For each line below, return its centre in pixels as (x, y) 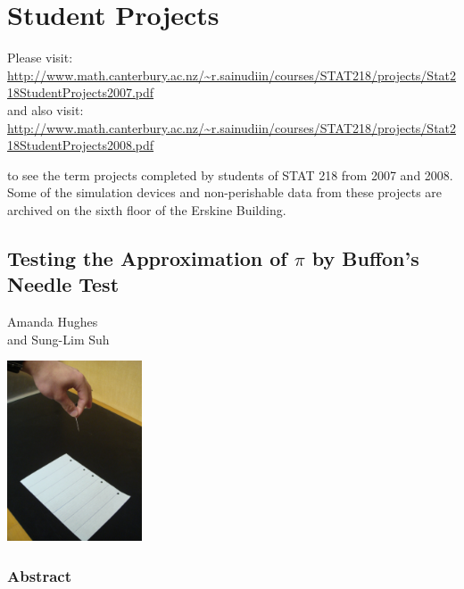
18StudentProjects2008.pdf (81, 145)
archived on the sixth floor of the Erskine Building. (147, 209)
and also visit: (46, 109)
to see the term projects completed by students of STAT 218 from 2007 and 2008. (230, 174)
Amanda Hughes (53, 322)
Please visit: (40, 58)
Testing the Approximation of (147, 257)
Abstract (39, 575)
